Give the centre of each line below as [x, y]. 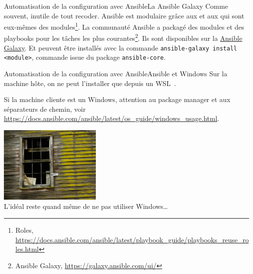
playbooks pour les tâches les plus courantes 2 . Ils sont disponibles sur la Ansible [123, 37]
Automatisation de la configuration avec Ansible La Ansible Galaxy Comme [116, 6]
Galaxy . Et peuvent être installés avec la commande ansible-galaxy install [121, 47]
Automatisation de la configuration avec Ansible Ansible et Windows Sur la [116, 73]
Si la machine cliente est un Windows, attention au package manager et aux [117, 99]
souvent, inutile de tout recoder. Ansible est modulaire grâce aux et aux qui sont [124, 15]
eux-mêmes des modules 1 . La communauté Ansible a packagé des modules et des [124, 26]
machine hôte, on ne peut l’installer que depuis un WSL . [90, 83]
